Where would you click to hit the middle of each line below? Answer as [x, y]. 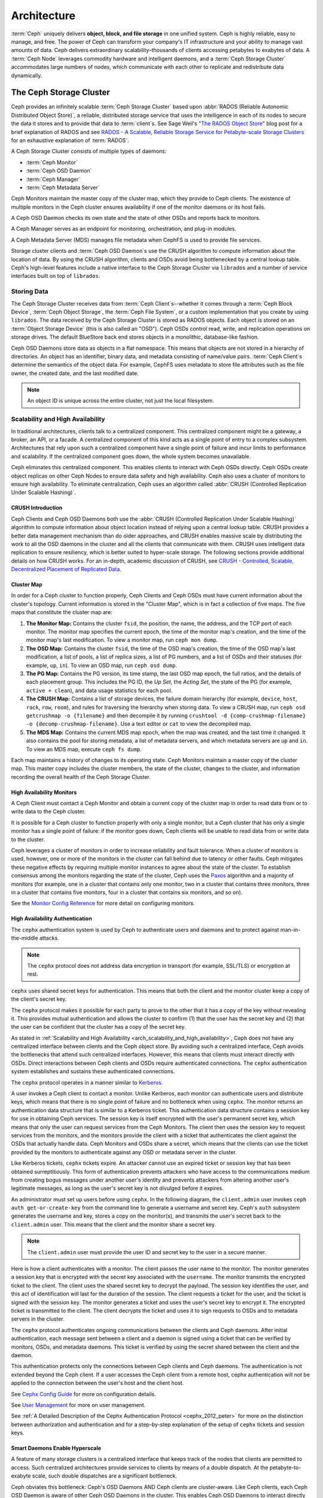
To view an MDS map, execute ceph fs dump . [84, 749]
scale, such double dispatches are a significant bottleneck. [105, 1476]
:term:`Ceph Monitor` [52, 162]
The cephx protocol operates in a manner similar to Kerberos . [87, 1082]
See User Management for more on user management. [78, 1405]
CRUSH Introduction [37, 508]
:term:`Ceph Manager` [53, 179]
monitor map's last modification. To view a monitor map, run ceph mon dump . [122, 640]
